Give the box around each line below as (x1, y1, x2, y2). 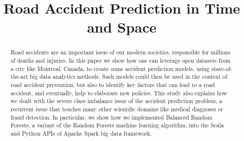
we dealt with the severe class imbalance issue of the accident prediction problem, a (10, 97, 223, 105)
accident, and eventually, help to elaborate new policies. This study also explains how (10, 88, 227, 97)
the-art (10, 72, 28, 81)
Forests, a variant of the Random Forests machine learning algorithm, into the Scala (10, 121, 224, 129)
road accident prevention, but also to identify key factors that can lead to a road (10, 80, 215, 88)
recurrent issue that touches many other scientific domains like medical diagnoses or (10, 105, 224, 113)
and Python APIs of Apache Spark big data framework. (10, 129, 152, 137)
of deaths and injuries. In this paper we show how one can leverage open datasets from (10, 56, 231, 65)
